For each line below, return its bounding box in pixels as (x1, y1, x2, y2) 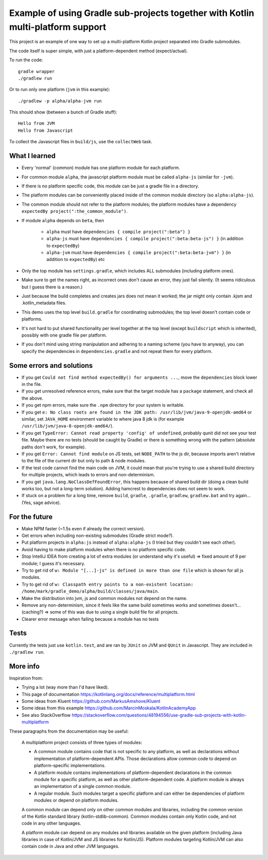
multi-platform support (9, 21, 107, 32)
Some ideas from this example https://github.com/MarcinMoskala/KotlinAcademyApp (21, 705, 196, 711)
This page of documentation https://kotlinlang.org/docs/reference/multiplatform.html (21, 691, 195, 697)
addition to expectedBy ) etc (46, 257, 105, 262)
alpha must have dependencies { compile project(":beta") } (46, 229, 191, 235)
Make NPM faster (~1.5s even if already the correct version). (21, 525, 145, 531)
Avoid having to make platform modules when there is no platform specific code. (21, 546, 186, 552)
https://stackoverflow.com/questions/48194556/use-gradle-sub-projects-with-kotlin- (71, 712, 247, 718)
